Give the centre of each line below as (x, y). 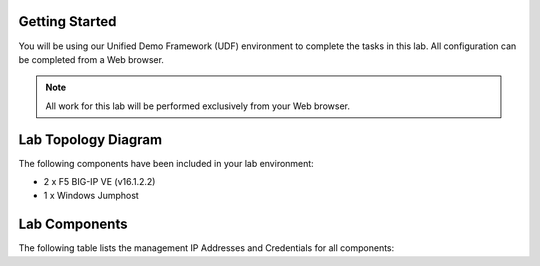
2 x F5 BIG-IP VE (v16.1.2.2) (99, 181)
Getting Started (67, 21)
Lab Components (73, 224)
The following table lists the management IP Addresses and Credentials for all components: (206, 248)
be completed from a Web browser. (91, 59)
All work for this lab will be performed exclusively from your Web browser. (197, 106)
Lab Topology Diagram (90, 139)
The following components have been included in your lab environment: (166, 163)
